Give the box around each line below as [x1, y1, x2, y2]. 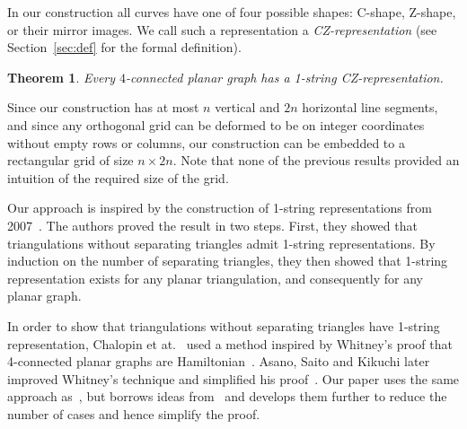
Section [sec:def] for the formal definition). [7, 38, 242, 57]
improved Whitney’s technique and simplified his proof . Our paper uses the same [7, 369, 460, 388]
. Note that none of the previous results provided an [172, 151, 460, 170]
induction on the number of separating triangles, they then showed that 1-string [7, 251, 448, 270]
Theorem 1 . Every [7, 67, 116, 86]
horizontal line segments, [302, 98, 438, 117]
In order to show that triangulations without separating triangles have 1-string [7, 316, 440, 335]
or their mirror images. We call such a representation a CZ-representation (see [7, 20, 437, 39]
